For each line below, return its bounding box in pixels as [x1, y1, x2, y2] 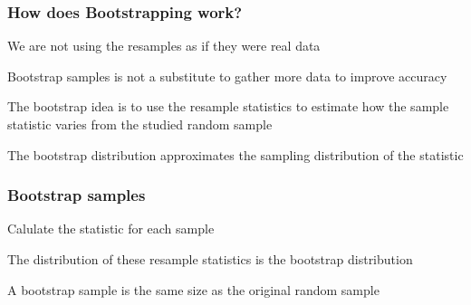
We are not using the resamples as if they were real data [7, 36, 321, 55]
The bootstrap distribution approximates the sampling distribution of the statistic [7, 145, 464, 164]
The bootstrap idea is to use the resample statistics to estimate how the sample [7, 97, 449, 116]
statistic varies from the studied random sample [7, 115, 273, 133]
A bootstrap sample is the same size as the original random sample [7, 280, 380, 299]
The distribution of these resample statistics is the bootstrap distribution [7, 250, 413, 268]
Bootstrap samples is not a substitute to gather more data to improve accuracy [7, 66, 447, 85]
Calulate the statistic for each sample [7, 219, 215, 238]
